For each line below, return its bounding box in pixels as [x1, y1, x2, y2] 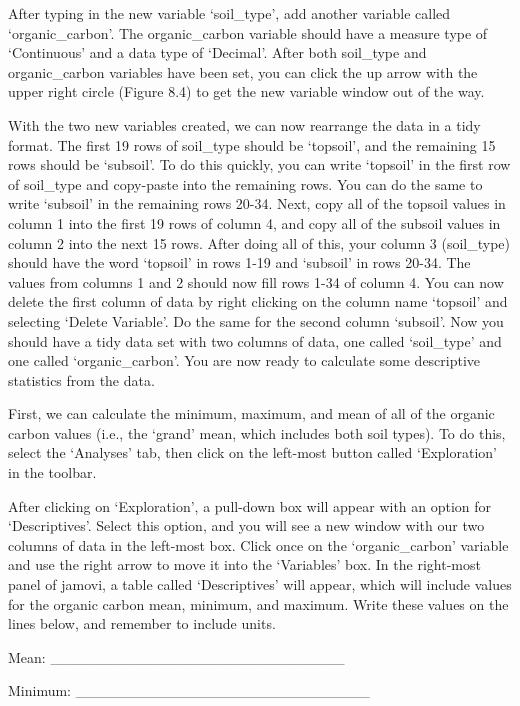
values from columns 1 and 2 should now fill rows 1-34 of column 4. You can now [8, 271, 504, 292]
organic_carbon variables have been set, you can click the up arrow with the [8, 61, 478, 82]
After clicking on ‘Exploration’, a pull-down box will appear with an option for [8, 495, 492, 516]
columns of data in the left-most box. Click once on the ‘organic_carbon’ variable [8, 534, 509, 555]
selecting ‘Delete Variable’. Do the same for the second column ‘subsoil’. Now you [8, 310, 504, 331]
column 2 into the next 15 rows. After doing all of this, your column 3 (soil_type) [8, 232, 511, 253]
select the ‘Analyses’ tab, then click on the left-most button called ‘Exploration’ [8, 442, 497, 463]
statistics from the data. [8, 369, 155, 390]
